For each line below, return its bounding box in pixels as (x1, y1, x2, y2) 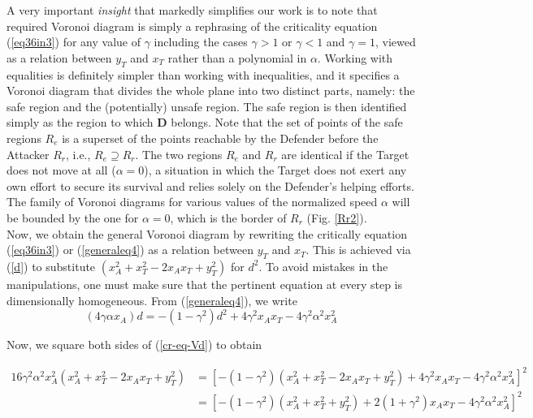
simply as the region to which (6, 114, 154, 131)
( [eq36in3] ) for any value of (6, 33, 141, 50)
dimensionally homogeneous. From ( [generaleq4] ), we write (6, 291, 297, 308)
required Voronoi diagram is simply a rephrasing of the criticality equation (6, 17, 378, 34)
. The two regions (135, 145, 223, 162)
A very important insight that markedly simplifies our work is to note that (6, 2, 378, 18)
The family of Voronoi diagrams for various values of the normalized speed (6, 193, 378, 210)
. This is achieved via (305, 241, 411, 258)
